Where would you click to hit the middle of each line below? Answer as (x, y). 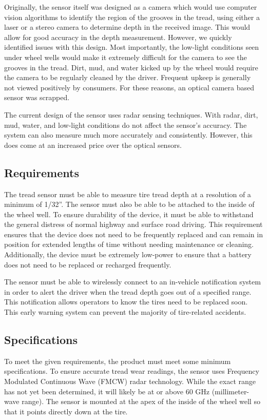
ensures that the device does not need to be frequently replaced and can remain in (133, 234)
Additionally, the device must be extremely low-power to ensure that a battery (128, 254)
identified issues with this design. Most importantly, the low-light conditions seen (132, 47)
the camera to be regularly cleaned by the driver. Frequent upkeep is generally (128, 77)
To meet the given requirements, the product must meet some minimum (118, 361)
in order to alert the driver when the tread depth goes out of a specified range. (128, 291)
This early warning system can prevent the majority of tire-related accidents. (125, 312)
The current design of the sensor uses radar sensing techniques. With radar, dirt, (131, 114)
